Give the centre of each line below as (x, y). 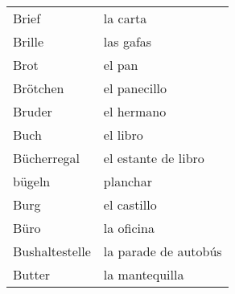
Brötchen (39, 88)
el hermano (135, 111)
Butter (32, 274)
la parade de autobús (163, 251)
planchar (128, 181)
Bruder (33, 111)
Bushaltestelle (52, 251)
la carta (125, 18)
